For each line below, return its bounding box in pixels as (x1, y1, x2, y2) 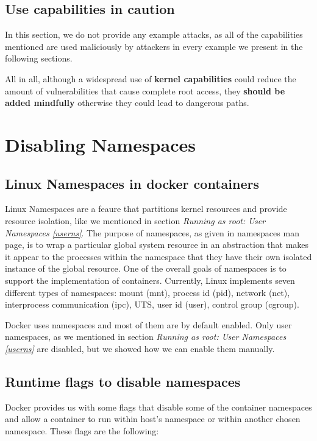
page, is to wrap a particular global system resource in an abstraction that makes (5, 238, 309, 251)
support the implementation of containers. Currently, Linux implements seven (5, 273, 295, 286)
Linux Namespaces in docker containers (5, 174, 259, 192)
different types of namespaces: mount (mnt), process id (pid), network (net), (5, 286, 290, 298)
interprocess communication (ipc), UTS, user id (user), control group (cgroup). (5, 298, 299, 311)
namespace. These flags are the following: (5, 424, 159, 437)
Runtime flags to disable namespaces (5, 372, 241, 390)
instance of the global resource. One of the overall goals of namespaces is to (5, 262, 287, 275)
